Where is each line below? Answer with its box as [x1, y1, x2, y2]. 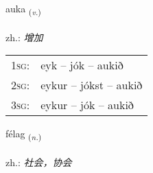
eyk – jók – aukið [40, 57, 123, 73]
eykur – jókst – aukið [40, 77, 143, 93]
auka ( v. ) [5, 1, 41, 17]
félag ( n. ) [5, 126, 42, 143]
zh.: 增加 [5, 30, 43, 44]
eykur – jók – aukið [40, 97, 134, 113]
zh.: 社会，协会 [5, 155, 72, 170]
